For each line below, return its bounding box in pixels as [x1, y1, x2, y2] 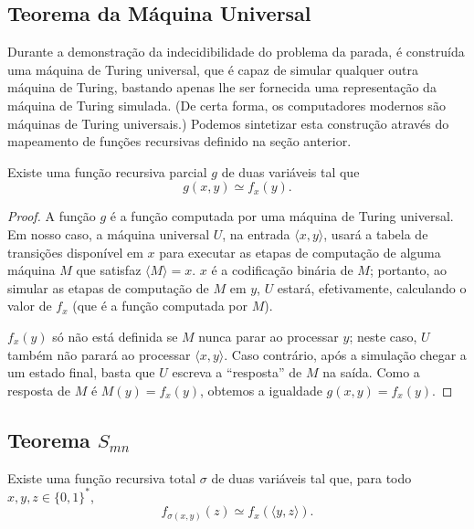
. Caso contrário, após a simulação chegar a [224, 344, 467, 364]
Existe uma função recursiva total [7, 468, 196, 487]
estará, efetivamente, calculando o [277, 278, 467, 297]
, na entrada [222, 224, 290, 243]
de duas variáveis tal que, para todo [211, 468, 412, 487]
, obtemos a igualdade [200, 380, 322, 399]
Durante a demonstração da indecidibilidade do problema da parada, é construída [7, 42, 465, 61]
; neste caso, [349, 326, 417, 345]
